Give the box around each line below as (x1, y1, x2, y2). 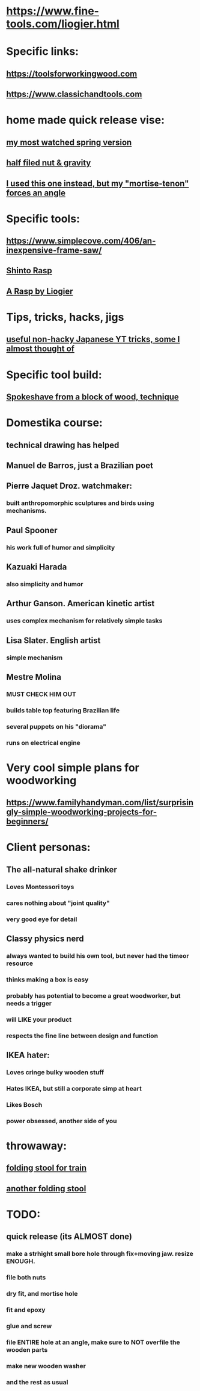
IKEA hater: (6, 1050, 50, 1060)
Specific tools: (6, 212, 80, 226)
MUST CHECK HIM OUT (6, 689, 77, 698)
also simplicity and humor (6, 580, 83, 588)
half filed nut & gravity (6, 158, 91, 168)
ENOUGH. (6, 1257, 35, 1266)
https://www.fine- (6, 4, 99, 18)
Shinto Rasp (6, 265, 52, 276)
